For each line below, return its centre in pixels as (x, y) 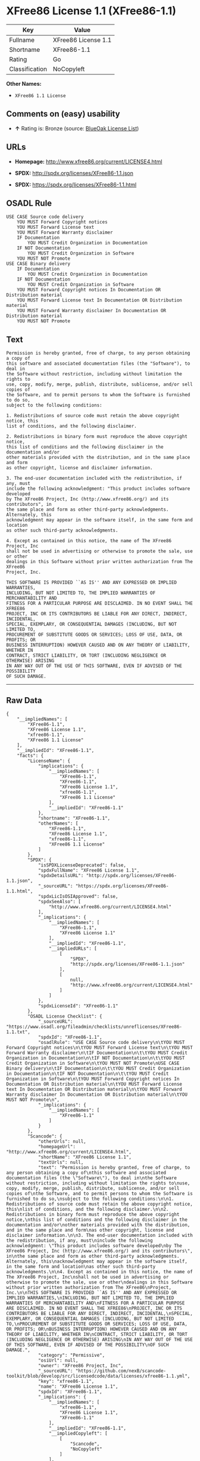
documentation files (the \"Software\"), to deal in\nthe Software (92, 1178)
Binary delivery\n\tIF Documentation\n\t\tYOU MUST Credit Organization (98, 1068)
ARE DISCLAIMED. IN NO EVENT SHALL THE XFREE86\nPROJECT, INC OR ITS (94, 1308)
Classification (28, 69)
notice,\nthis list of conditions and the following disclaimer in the (97, 1220)
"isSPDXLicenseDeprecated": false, (82, 865)
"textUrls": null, (61, 1162)
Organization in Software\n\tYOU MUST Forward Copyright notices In (93, 1079)
